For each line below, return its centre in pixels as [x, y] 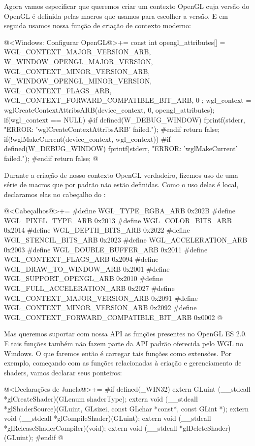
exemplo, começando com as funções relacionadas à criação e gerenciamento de [123, 363]
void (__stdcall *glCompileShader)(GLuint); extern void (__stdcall [108, 418]
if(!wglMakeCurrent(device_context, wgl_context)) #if [87, 139]
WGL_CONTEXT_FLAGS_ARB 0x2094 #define [81, 259]
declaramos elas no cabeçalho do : [55, 194]
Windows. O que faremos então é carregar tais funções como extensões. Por [118, 353]
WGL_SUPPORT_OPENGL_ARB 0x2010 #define [83, 278]
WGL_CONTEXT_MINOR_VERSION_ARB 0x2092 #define [100, 307]
